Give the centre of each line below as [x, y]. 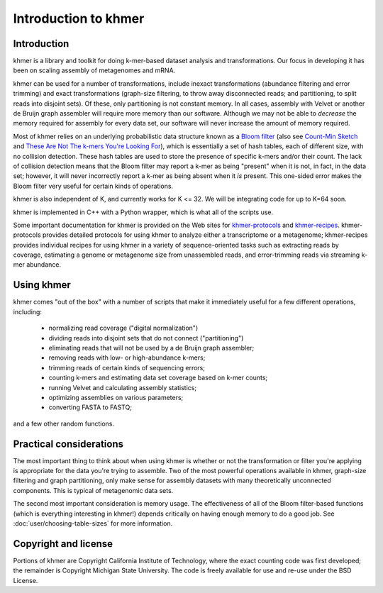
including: [28, 311]
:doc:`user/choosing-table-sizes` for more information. [93, 523]
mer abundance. [37, 265]
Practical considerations [68, 444]
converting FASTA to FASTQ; [90, 407]
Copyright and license [63, 544]
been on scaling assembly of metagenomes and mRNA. [94, 70]
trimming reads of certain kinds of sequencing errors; [127, 367]
